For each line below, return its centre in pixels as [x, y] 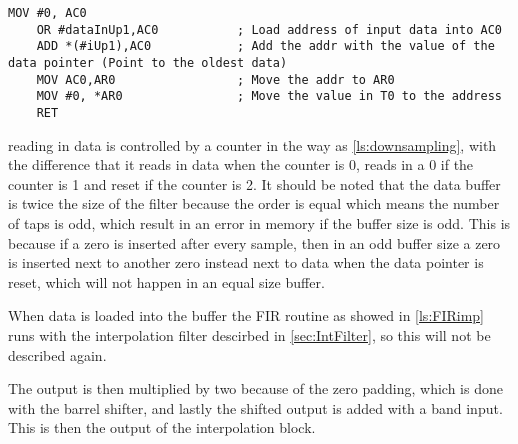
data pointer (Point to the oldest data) [148, 62]
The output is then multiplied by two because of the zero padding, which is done [255, 388]
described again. [57, 354]
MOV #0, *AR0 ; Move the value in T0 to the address [269, 96]
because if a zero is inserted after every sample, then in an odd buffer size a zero [254, 242]
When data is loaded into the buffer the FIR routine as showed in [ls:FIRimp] [246, 315]
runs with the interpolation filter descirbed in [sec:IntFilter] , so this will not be [249, 334]
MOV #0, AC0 [47, 13]
